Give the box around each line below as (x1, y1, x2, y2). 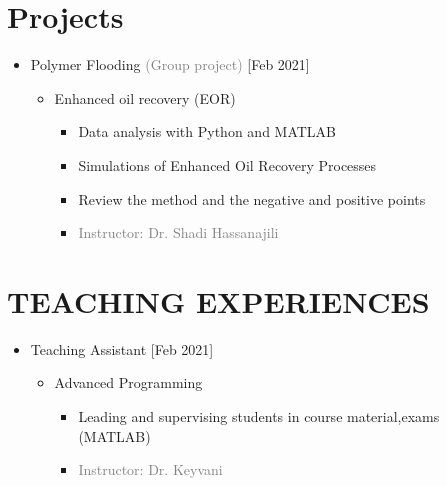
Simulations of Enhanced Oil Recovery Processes (78, 154, 377, 175)
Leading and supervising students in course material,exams (78, 406, 440, 426)
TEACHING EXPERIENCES (7, 280, 430, 321)
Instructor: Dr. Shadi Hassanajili (78, 222, 279, 243)
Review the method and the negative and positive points (78, 188, 426, 209)
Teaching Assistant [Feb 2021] (30, 338, 214, 359)
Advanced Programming (54, 372, 203, 393)
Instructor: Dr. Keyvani (78, 459, 223, 480)
